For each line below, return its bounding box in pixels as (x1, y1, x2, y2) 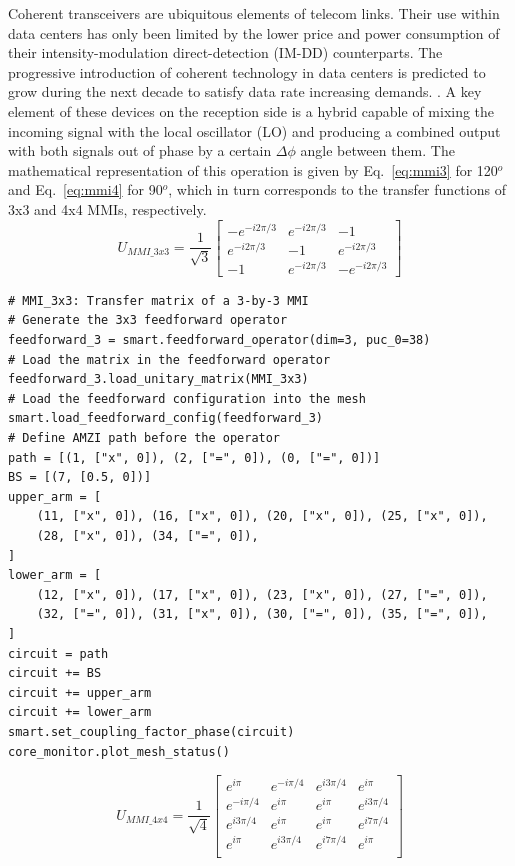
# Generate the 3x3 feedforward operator (8, 313, 288, 328)
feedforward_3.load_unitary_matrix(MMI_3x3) (8, 372, 309, 387)
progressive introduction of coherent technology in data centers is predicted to (8, 61, 486, 82)
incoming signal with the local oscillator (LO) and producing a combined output (8, 120, 501, 141)
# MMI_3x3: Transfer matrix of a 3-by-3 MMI (8, 293, 309, 308)
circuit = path (8, 646, 109, 661)
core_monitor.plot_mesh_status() (8, 744, 230, 759)
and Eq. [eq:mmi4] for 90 (8, 179, 163, 200)
